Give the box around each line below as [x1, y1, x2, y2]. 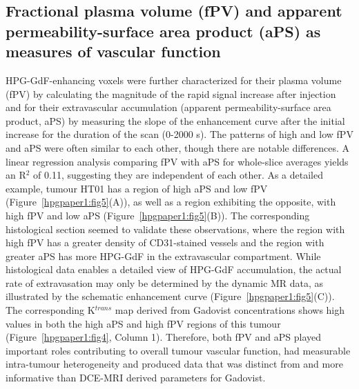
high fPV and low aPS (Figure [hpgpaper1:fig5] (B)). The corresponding [6, 208, 310, 222]
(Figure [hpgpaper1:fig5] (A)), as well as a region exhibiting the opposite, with [6, 194, 336, 209]
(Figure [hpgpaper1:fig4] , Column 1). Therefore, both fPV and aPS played [6, 330, 322, 344]
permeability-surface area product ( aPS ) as [6, 20, 321, 41]
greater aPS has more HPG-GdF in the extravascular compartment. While [6, 248, 321, 263]
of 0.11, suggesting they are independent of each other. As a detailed [33, 168, 324, 182]
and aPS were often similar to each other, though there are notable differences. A [6, 140, 349, 154]
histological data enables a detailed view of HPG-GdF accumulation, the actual [6, 262, 342, 277]
